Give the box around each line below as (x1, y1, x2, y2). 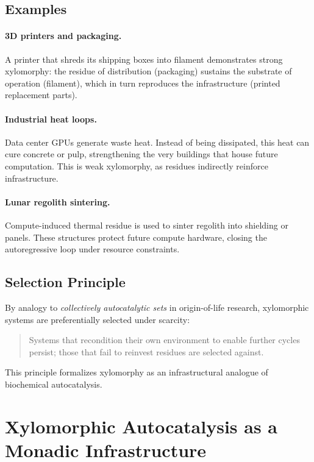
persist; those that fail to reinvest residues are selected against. (29, 345, 264, 358)
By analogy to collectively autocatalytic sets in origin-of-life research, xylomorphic (5, 300, 309, 313)
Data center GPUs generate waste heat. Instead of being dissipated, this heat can (5, 135, 310, 148)
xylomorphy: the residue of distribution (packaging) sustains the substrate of (5, 65, 292, 77)
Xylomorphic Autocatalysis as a (5, 413, 278, 438)
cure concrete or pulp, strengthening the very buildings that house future (5, 147, 278, 160)
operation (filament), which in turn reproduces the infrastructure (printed (5, 76, 280, 89)
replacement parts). (5, 88, 77, 101)
